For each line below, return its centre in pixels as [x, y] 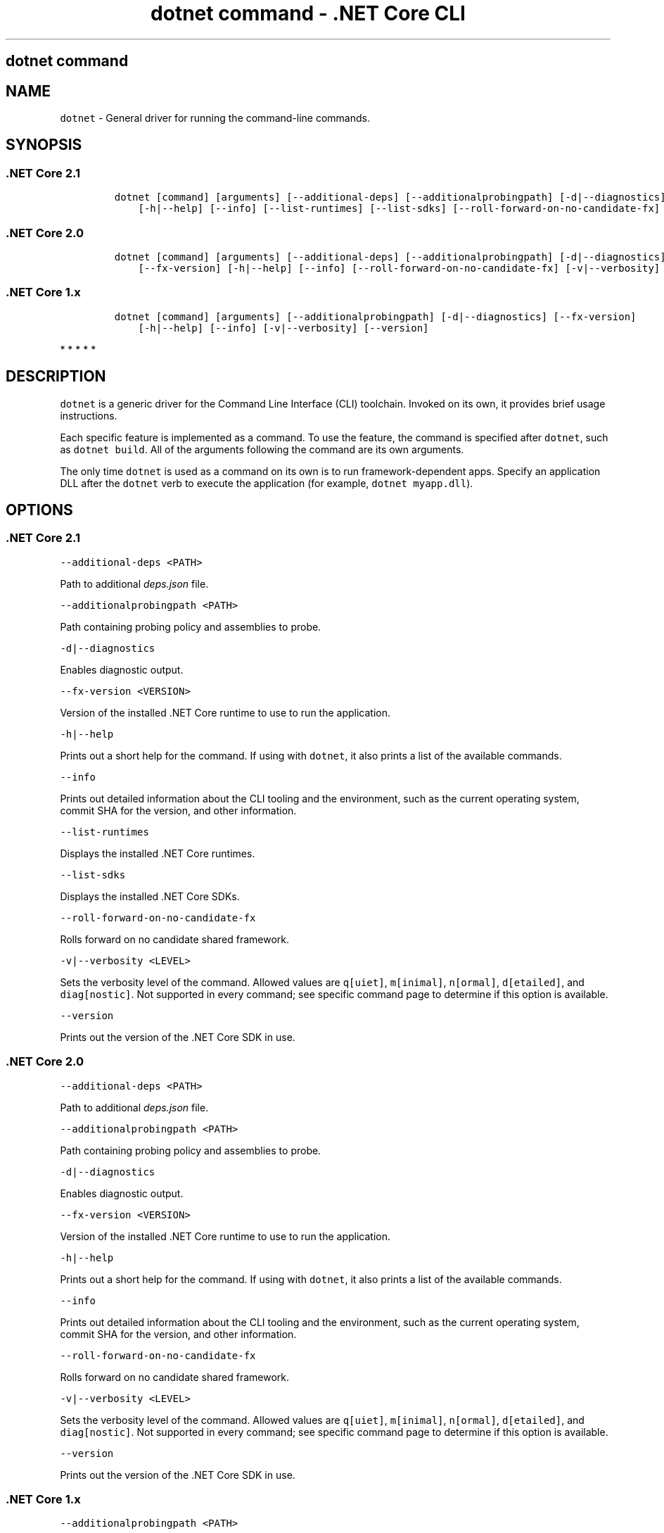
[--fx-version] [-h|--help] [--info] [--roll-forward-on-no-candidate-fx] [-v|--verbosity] [399, 268]
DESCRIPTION [56, 377]
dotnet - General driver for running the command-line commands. [215, 118]
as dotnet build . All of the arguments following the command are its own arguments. [262, 449]
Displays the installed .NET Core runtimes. [158, 853]
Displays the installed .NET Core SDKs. [150, 896]
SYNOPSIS [44, 145]
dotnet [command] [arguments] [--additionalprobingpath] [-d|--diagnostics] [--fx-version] [375, 316]
